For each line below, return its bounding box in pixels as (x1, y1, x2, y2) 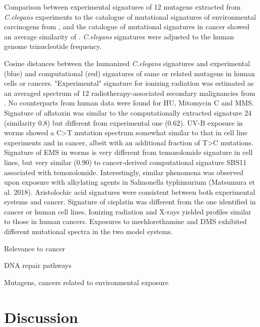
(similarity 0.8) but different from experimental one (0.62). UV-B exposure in (4, 117, 243, 128)
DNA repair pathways (4, 260, 72, 270)
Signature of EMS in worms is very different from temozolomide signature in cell (4, 147, 253, 157)
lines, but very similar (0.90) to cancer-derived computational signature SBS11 (4, 156, 247, 167)
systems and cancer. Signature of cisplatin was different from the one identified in (4, 196, 256, 207)
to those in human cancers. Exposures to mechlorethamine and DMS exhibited (4, 216, 247, 227)
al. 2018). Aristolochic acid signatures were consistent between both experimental (4, 186, 255, 197)
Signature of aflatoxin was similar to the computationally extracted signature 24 (4, 107, 252, 118)
